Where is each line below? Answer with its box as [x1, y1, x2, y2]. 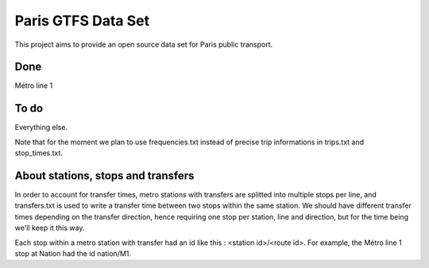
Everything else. [14, 123, 68, 132]
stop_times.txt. [14, 148, 64, 158]
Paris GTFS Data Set [14, 12, 150, 29]
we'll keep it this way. [14, 223, 85, 233]
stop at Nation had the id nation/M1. [14, 249, 131, 258]
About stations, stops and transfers [14, 169, 195, 182]
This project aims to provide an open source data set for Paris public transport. [14, 40, 273, 49]
